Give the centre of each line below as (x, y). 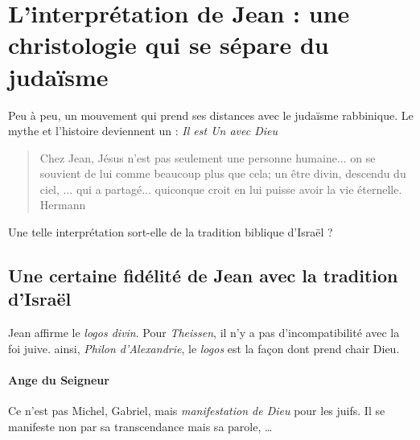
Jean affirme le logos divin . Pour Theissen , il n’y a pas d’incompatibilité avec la (204, 333)
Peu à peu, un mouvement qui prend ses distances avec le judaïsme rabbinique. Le (211, 115)
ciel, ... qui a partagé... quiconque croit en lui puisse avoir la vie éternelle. (221, 189)
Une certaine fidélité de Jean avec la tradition (203, 276)
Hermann (63, 205)
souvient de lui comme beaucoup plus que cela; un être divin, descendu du (223, 173)
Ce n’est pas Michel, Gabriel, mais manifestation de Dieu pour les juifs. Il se (197, 411)
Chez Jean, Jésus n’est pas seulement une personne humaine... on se (208, 157)
